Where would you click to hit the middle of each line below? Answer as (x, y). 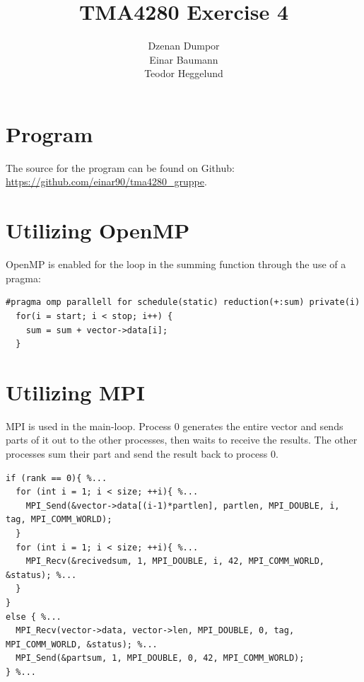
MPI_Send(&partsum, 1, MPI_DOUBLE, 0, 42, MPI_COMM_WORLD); (160, 658)
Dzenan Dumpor (184, 46)
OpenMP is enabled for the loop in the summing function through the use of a (176, 264)
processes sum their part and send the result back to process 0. (142, 454)
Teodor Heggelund (184, 73)
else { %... (34, 617)
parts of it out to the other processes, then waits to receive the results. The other (182, 440)
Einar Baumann (184, 59)
